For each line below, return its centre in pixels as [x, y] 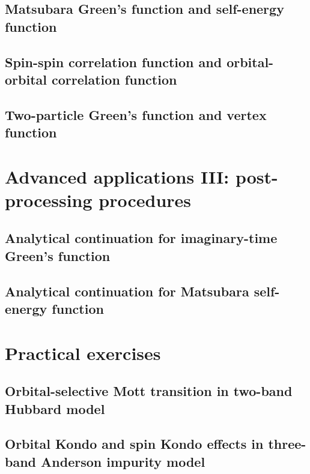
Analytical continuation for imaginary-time [141, 238]
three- [287, 444]
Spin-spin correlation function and [114, 61]
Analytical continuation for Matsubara [127, 291]
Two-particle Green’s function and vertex [136, 114]
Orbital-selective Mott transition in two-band [149, 391]
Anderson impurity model [123, 461]
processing [49, 199]
